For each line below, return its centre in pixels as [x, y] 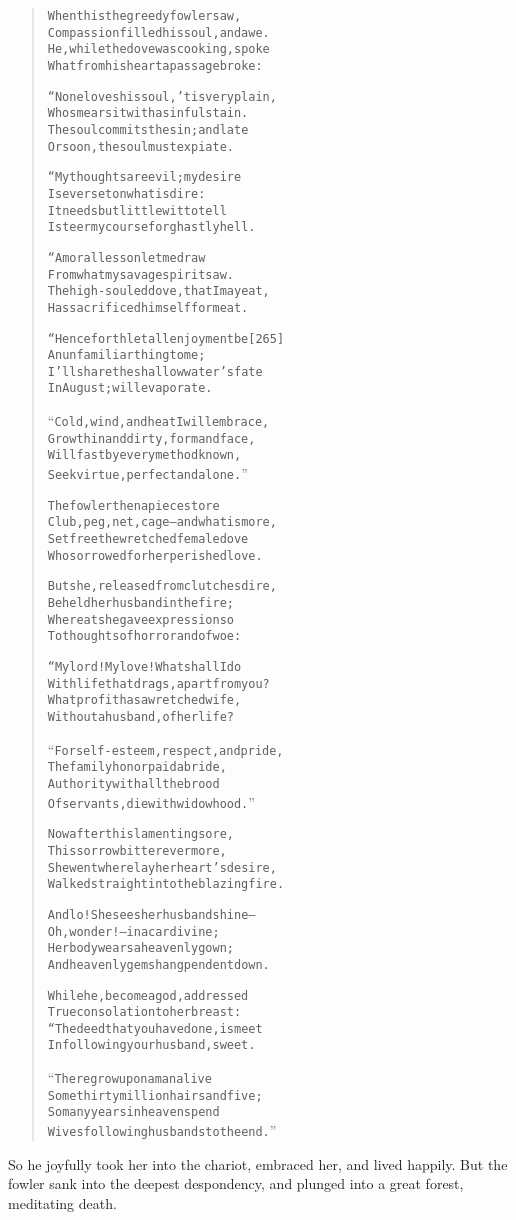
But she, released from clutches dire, [162, 586]
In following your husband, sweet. [151, 1045]
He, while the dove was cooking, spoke [158, 49]
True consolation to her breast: [144, 1012]
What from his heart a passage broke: [155, 65]
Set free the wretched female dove [148, 539]
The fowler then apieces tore [133, 505]
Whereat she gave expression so [140, 619]
